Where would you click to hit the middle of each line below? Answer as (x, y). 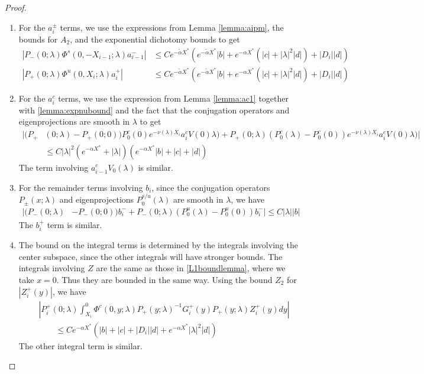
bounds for (38, 39)
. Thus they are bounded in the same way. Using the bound (164, 279)
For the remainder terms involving (81, 187)
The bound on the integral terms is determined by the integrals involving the (158, 245)
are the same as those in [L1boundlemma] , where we (191, 268)
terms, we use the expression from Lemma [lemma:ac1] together (174, 98)
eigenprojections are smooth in (74, 121)
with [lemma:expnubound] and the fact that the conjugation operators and (154, 110)
